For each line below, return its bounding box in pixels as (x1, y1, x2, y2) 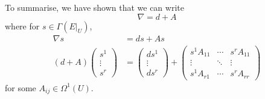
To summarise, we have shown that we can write (5, 1, 184, 13)
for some (5, 81, 36, 94)
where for (5, 19, 40, 32)
